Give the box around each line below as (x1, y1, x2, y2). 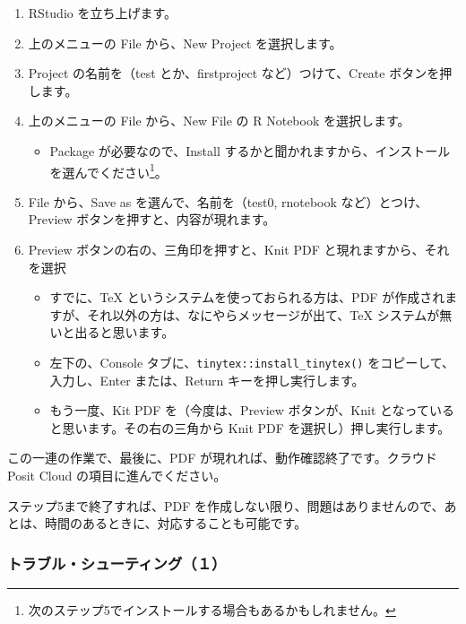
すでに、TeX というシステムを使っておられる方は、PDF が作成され (49, 288, 445, 307)
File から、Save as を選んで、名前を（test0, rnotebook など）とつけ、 (28, 192, 428, 211)
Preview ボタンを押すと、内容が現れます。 (28, 210, 276, 229)
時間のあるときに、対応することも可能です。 (44, 514, 307, 533)
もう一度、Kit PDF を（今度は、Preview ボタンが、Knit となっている (49, 401, 454, 420)
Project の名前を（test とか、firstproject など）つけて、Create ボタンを (28, 64, 440, 82)
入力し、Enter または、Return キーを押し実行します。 (49, 370, 365, 389)
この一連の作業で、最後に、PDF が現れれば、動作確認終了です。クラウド (7, 448, 437, 467)
